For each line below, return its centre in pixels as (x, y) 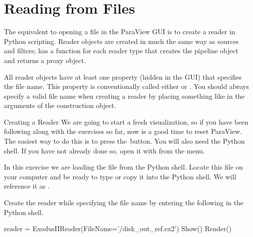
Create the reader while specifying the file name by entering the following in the (124, 203)
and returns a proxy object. (45, 60)
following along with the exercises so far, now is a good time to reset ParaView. (123, 131)
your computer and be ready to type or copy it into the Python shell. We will (120, 176)
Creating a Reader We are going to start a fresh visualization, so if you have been (126, 121)
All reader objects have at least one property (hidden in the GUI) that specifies (123, 76)
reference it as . (27, 186)
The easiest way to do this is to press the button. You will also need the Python (125, 141)
